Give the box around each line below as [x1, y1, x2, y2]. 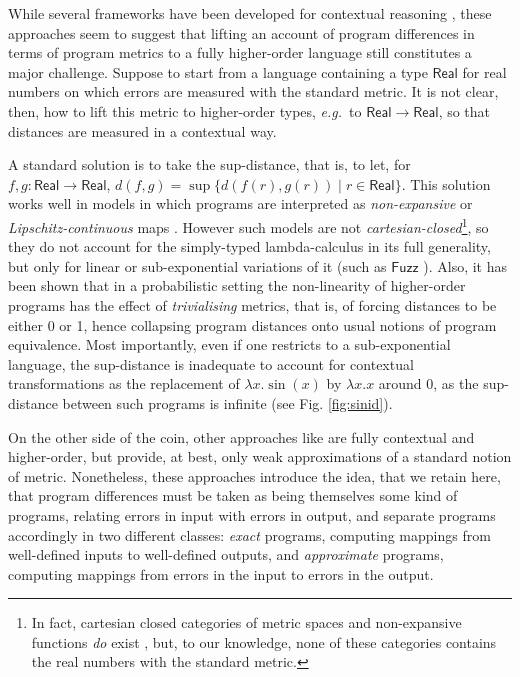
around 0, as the [378, 373, 479, 394]
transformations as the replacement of [8, 373, 240, 394]
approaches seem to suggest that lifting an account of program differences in [8, 22, 475, 43]
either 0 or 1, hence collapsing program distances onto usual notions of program [8, 314, 497, 335]
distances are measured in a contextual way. [8, 120, 277, 141]
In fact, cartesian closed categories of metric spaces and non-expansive [31, 612, 462, 633]
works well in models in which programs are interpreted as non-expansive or [8, 193, 473, 214]
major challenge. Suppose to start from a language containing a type [8, 61, 428, 82]
